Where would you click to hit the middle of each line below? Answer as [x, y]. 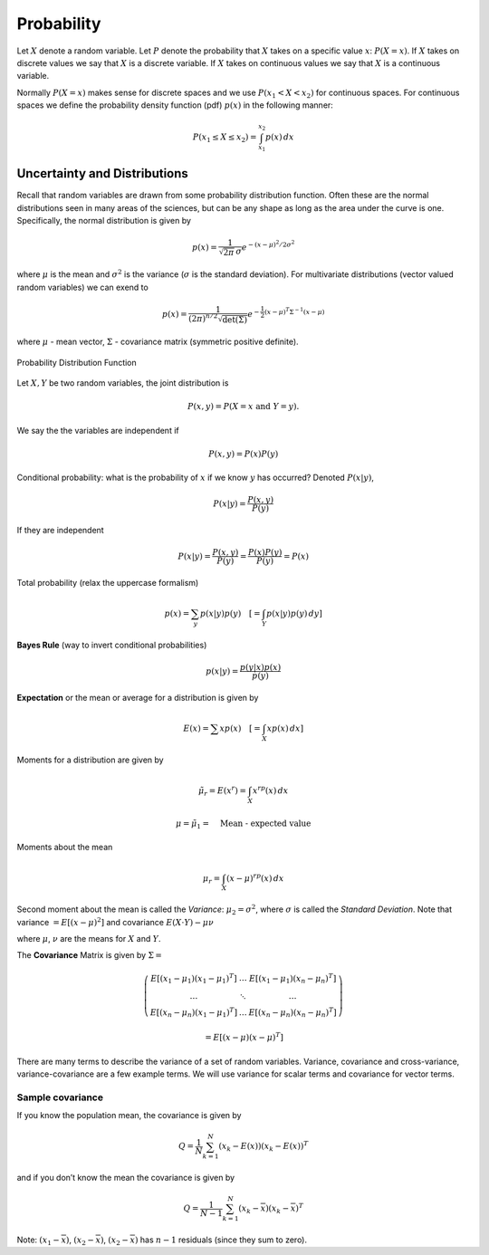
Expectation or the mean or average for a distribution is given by [138, 697]
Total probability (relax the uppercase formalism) [108, 583]
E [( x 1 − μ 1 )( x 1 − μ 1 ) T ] [194, 979]
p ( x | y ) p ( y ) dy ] [294, 614]
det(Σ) [235, 320]
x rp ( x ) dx [270, 790]
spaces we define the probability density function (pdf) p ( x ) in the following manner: [175, 105]
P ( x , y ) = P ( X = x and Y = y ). [243, 407]
